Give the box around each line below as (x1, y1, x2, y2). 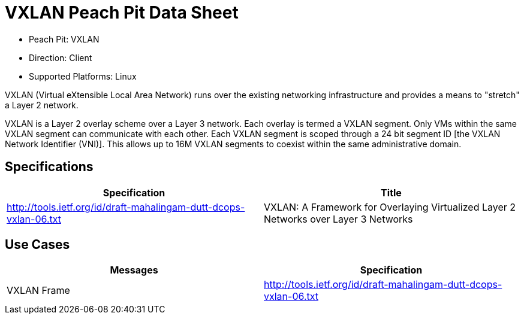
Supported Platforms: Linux (29, 71, 137, 81)
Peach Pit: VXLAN (29, 34, 100, 44)
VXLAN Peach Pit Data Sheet (5, 2, 239, 23)
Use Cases (5, 237, 70, 253)
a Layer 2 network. (5, 99, 79, 110)
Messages (110, 264, 158, 277)
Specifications (5, 159, 94, 175)
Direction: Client (29, 52, 92, 63)
